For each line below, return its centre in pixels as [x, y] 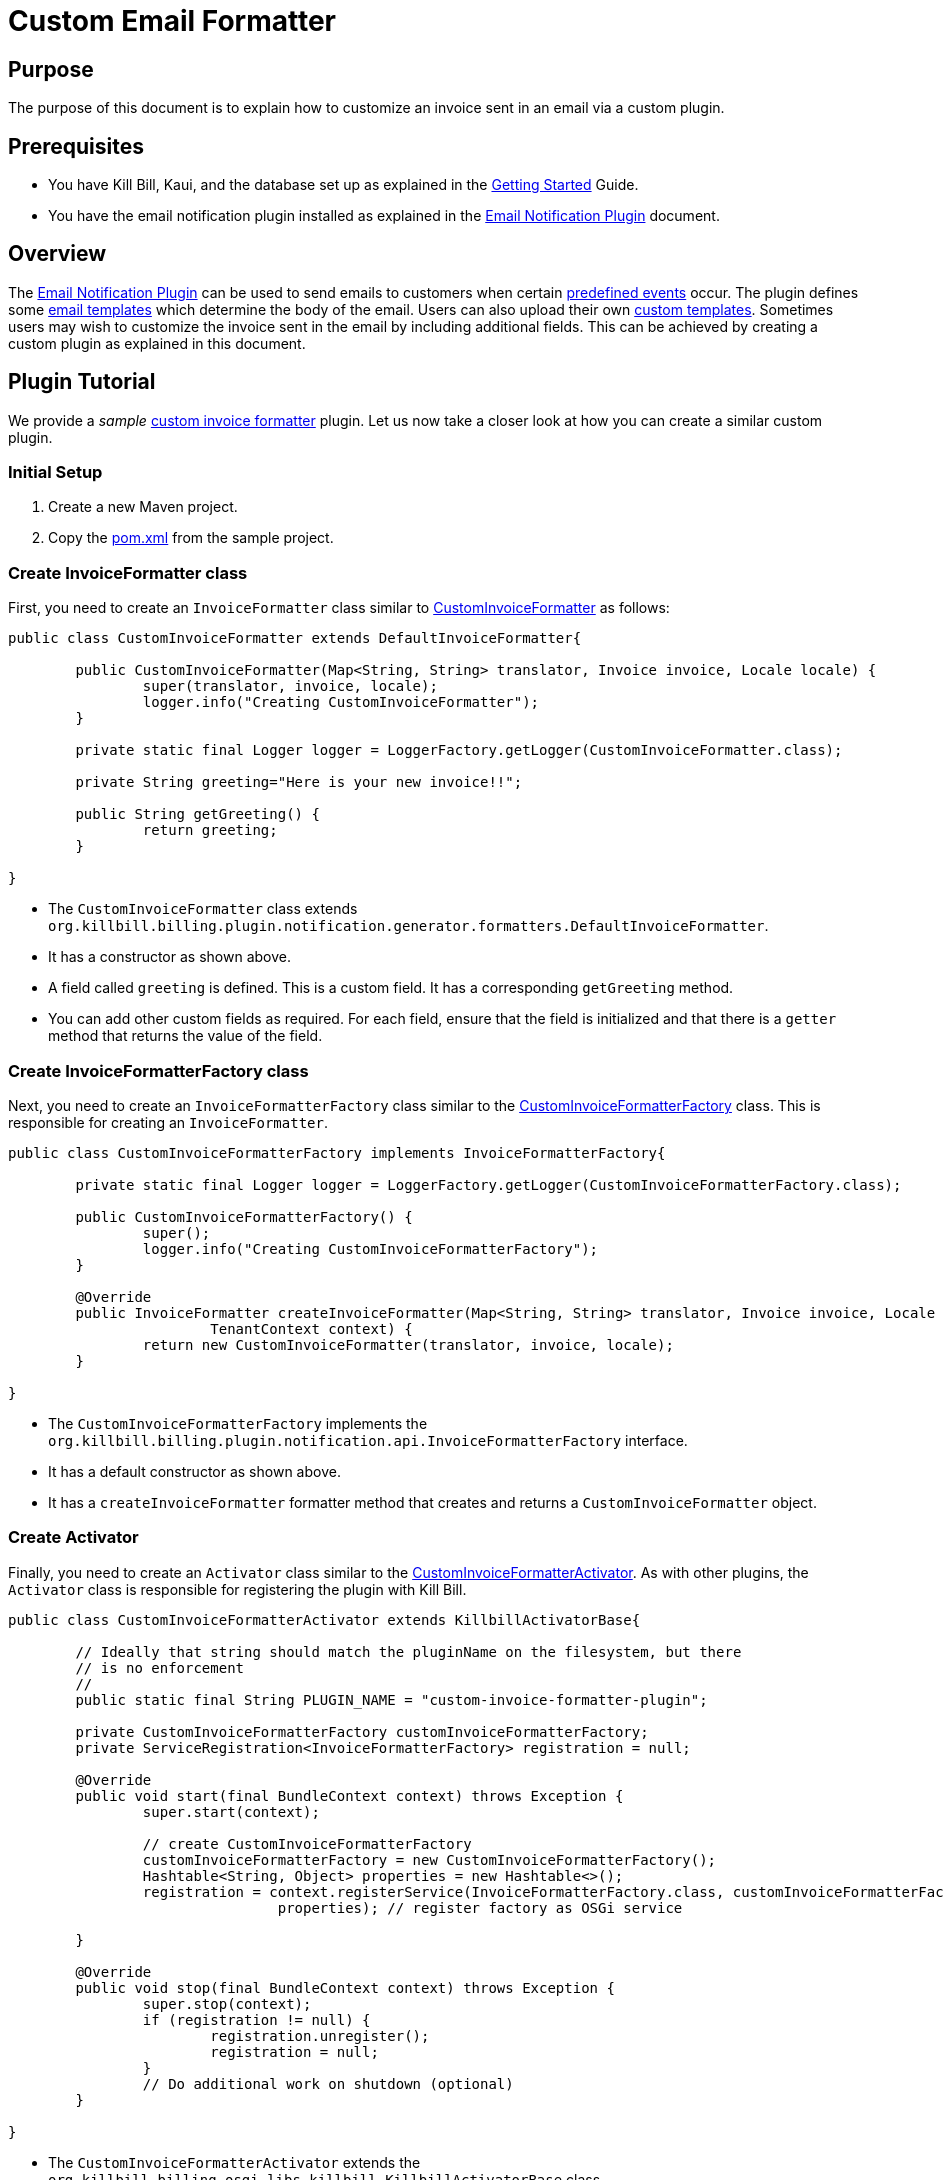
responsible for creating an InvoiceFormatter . [168, 1122]
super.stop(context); [227, 2003]
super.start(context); [231, 1811]
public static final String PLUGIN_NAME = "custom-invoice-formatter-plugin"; [391, 1699]
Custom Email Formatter [172, 21]
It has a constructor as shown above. [169, 957]
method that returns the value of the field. [185, 1036]
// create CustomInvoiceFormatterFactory [307, 1843]
